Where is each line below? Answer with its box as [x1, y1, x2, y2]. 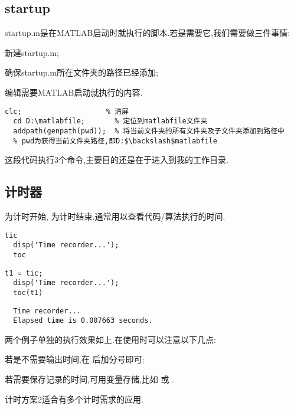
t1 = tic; [5, 269, 43, 277]
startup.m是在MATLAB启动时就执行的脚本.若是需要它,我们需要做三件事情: [5, 27, 290, 39]
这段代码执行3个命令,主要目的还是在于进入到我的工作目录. [5, 153, 228, 166]
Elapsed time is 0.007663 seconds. [13, 316, 153, 325]
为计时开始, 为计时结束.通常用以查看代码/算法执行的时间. [5, 210, 226, 222]
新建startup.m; [5, 46, 59, 58]
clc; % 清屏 [5, 107, 129, 116]
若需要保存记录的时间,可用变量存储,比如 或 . [5, 373, 174, 385]
